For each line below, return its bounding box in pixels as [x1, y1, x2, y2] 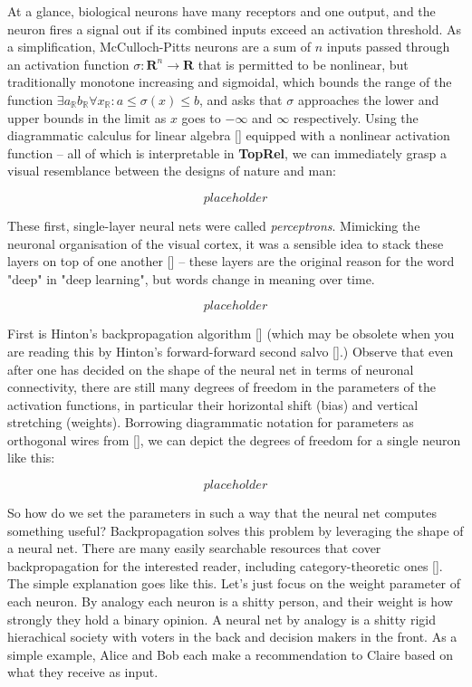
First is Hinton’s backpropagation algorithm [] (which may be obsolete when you [7, 324, 455, 343]
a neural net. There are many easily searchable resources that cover [7, 539, 381, 558]
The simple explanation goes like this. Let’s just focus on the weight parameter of [7, 574, 461, 593]
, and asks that [199, 90, 283, 109]
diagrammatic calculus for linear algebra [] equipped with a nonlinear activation [7, 126, 450, 145]
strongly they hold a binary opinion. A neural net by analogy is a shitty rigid [7, 609, 436, 628]
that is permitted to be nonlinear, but [197, 54, 409, 73]
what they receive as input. [7, 663, 159, 682]
